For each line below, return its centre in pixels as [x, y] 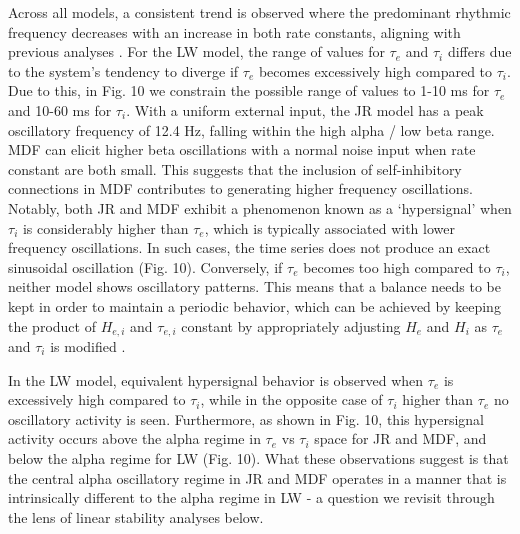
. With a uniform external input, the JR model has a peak [305, 109]
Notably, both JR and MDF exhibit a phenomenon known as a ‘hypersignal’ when [260, 207]
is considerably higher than [105, 227]
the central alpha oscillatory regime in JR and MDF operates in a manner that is [257, 477]
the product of [52, 325]
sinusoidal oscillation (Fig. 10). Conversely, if [145, 266]
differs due [479, 51]
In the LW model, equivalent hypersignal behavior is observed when [216, 379]
